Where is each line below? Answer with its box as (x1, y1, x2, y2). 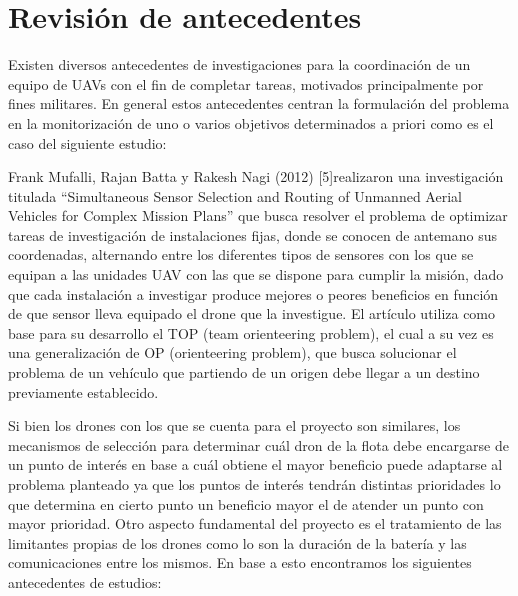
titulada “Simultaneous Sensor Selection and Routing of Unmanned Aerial (8, 185, 462, 206)
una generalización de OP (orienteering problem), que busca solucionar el (8, 342, 457, 363)
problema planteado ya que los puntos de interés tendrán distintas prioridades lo (8, 474, 501, 494)
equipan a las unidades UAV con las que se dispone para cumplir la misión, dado (8, 264, 504, 285)
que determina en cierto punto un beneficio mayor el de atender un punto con (8, 493, 484, 514)
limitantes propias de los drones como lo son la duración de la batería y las (8, 532, 467, 553)
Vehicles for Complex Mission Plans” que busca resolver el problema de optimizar (8, 205, 508, 226)
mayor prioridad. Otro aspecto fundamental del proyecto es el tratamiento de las (8, 513, 502, 534)
